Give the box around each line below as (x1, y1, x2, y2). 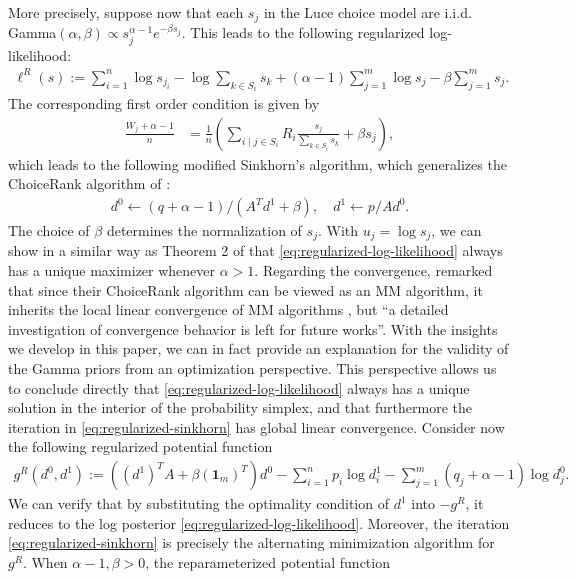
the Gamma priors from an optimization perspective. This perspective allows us (8, 358, 497, 379)
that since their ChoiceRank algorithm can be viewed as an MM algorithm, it (8, 279, 483, 300)
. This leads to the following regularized (181, 22, 425, 43)
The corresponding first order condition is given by (8, 93, 320, 114)
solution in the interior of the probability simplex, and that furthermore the (8, 397, 473, 418)
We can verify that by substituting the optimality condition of (8, 493, 389, 514)
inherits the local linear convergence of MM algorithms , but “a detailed (8, 299, 449, 320)
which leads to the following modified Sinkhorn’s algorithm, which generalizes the (8, 153, 507, 174)
